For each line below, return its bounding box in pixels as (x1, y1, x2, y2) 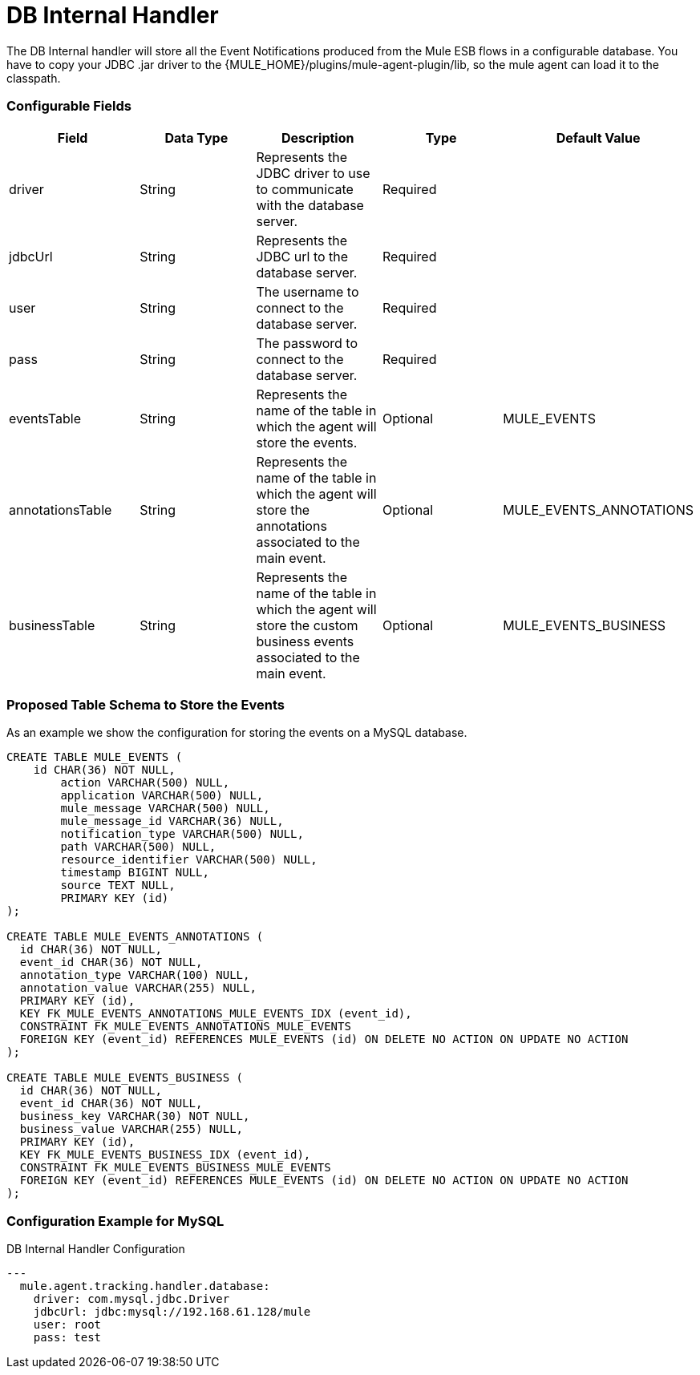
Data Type (164, 129, 229, 146)
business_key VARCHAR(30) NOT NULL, (19, 1110, 250, 1123)
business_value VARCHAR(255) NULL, (19, 1122, 244, 1136)
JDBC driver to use (256, 164, 370, 181)
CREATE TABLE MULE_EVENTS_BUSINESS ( (6, 1071, 244, 1085)
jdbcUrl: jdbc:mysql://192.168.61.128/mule (33, 1305, 311, 1318)
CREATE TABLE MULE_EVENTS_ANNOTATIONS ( (6, 930, 264, 944)
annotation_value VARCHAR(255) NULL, (19, 981, 257, 995)
